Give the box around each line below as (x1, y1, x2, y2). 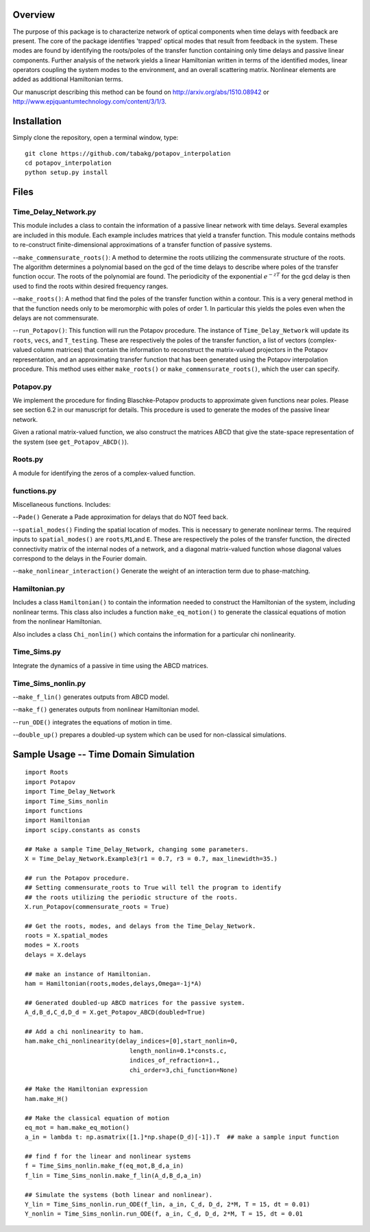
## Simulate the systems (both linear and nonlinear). (25, 1191, 213, 1198)
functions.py (12, 486, 57, 495)
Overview (12, 9, 56, 21)
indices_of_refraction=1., (129, 1056, 221, 1065)
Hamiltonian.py (12, 584, 65, 593)
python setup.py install (25, 169, 108, 176)
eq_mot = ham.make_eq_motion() (25, 1124, 130, 1131)
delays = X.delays (25, 951, 87, 958)
